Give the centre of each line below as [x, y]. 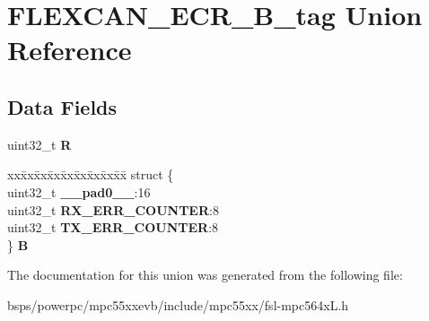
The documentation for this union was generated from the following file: [205, 275]
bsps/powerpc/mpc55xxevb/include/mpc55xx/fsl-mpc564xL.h [178, 304]
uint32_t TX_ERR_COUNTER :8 [113, 227]
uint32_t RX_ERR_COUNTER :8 [113, 209]
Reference [70, 50]
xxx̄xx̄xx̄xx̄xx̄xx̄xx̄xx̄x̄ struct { [91, 174]
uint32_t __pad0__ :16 [79, 191]
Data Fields [62, 106]
